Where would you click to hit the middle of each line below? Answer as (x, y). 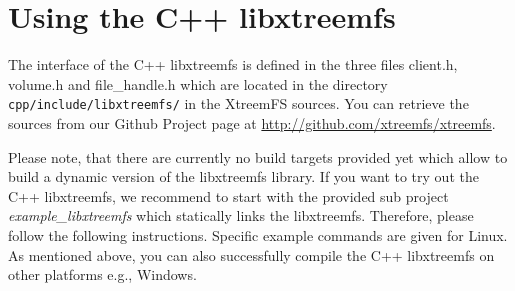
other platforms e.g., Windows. (102, 274)
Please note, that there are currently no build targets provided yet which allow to (258, 156)
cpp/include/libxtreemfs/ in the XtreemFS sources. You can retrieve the (238, 103)
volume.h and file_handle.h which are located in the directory (198, 83)
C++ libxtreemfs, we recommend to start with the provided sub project (228, 195)
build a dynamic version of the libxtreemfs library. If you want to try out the (243, 176)
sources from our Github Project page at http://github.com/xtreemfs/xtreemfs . (252, 122)
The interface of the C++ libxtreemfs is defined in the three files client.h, (233, 64)
